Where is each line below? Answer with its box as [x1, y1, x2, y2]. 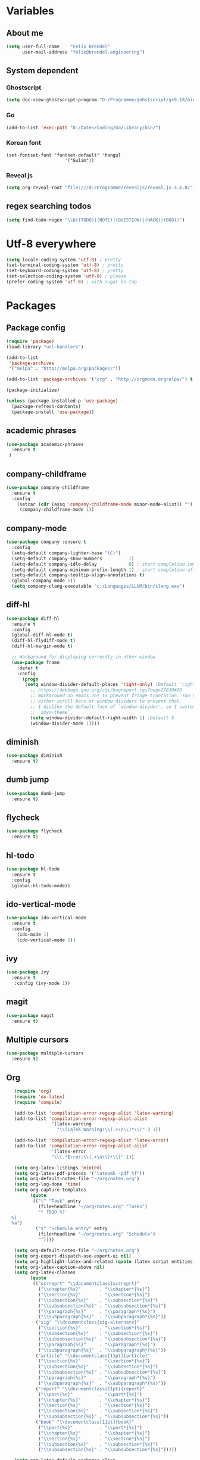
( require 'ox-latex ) [14, 1094, 65, 1100]
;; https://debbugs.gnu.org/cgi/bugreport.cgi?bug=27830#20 [30, 687, 183, 693]
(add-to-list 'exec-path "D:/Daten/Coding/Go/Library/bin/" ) [6, 124, 161, 130]
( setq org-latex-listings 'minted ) [14, 1165, 102, 1171]
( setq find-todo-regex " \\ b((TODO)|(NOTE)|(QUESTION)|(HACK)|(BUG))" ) [6, 217, 185, 223]
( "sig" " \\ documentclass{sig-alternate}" [35, 1319, 140, 1325]
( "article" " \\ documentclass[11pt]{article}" [35, 1353, 151, 1359]
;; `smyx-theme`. [30, 709, 73, 715]
